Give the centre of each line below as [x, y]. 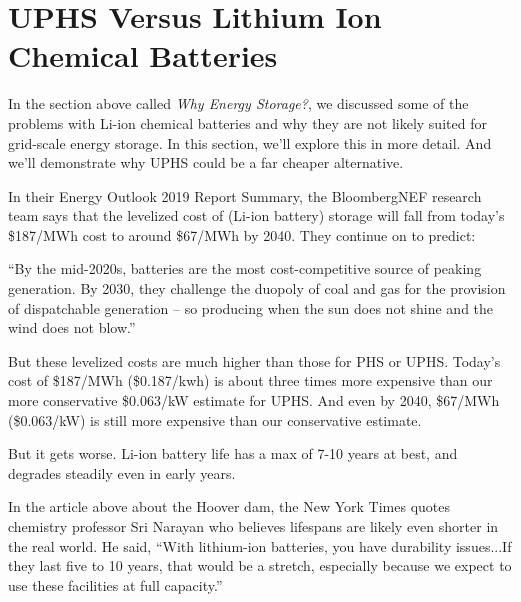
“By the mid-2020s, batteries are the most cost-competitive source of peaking [245, 268]
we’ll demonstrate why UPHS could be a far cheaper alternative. [206, 162]
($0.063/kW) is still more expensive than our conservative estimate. [215, 419]
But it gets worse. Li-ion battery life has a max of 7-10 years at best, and [233, 453]
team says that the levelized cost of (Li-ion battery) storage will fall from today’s [256, 215]
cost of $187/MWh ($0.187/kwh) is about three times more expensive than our [250, 380]
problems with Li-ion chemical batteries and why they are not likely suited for [247, 122]
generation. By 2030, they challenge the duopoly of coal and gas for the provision [257, 288]
